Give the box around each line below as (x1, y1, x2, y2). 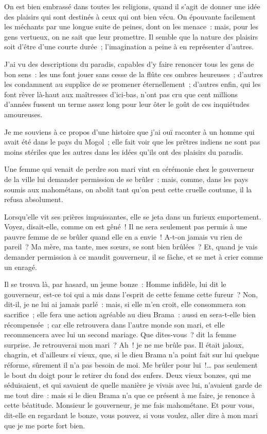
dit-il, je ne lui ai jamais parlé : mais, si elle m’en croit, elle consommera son (4, 299, 246, 310)
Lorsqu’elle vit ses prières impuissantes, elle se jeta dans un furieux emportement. (4, 211, 261, 222)
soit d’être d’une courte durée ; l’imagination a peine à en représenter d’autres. (4, 41, 254, 52)
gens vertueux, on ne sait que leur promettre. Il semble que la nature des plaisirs (4, 31, 258, 42)
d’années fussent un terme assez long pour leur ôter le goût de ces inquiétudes (4, 99, 250, 110)
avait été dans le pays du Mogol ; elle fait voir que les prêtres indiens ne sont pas (4, 136, 260, 147)
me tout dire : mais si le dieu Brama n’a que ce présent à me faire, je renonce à (4, 389, 255, 400)
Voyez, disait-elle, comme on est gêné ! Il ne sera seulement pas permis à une (4, 221, 247, 232)
